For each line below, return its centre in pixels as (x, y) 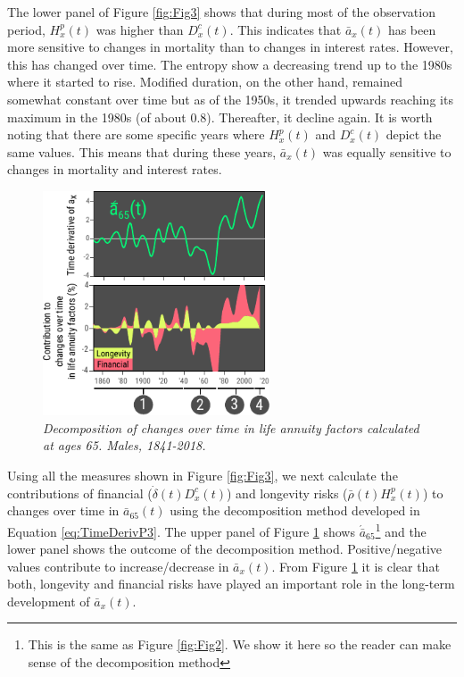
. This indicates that (286, 29)
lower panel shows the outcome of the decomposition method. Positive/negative (225, 549)
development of (49, 601)
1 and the (401, 530)
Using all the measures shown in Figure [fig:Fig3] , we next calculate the (203, 476)
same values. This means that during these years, (142, 151)
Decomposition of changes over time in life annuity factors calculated (231, 427)
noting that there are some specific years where (136, 134)
